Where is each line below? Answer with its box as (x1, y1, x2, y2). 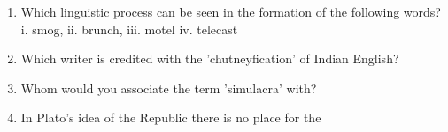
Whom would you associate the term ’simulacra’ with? (20, 78, 317, 97)
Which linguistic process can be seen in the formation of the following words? (20, 3, 441, 20)
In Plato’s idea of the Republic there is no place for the (20, 108, 321, 127)
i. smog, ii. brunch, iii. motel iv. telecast (20, 19, 238, 38)
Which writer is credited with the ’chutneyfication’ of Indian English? (20, 49, 399, 68)
